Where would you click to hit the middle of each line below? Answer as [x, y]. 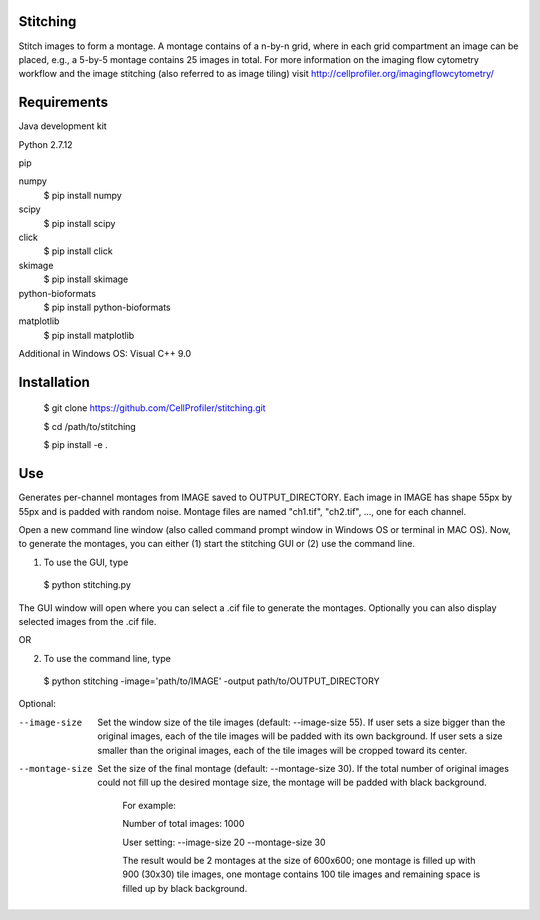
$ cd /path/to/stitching [90, 426]
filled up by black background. [185, 888]
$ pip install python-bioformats [107, 307]
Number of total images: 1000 [183, 824]
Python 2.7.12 [46, 144]
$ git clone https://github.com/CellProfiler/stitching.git [154, 408]
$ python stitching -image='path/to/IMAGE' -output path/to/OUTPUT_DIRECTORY [211, 681]
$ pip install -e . [76, 445]
